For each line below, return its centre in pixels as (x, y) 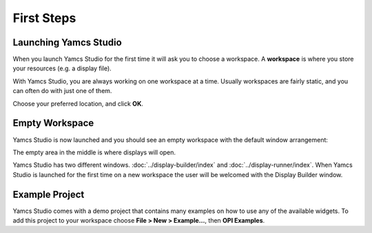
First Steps (44, 18)
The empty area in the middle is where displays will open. (94, 152)
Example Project (49, 194)
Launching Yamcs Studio (67, 42)
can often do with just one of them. (62, 91)
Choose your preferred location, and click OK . (78, 103)
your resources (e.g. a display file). (62, 68)
